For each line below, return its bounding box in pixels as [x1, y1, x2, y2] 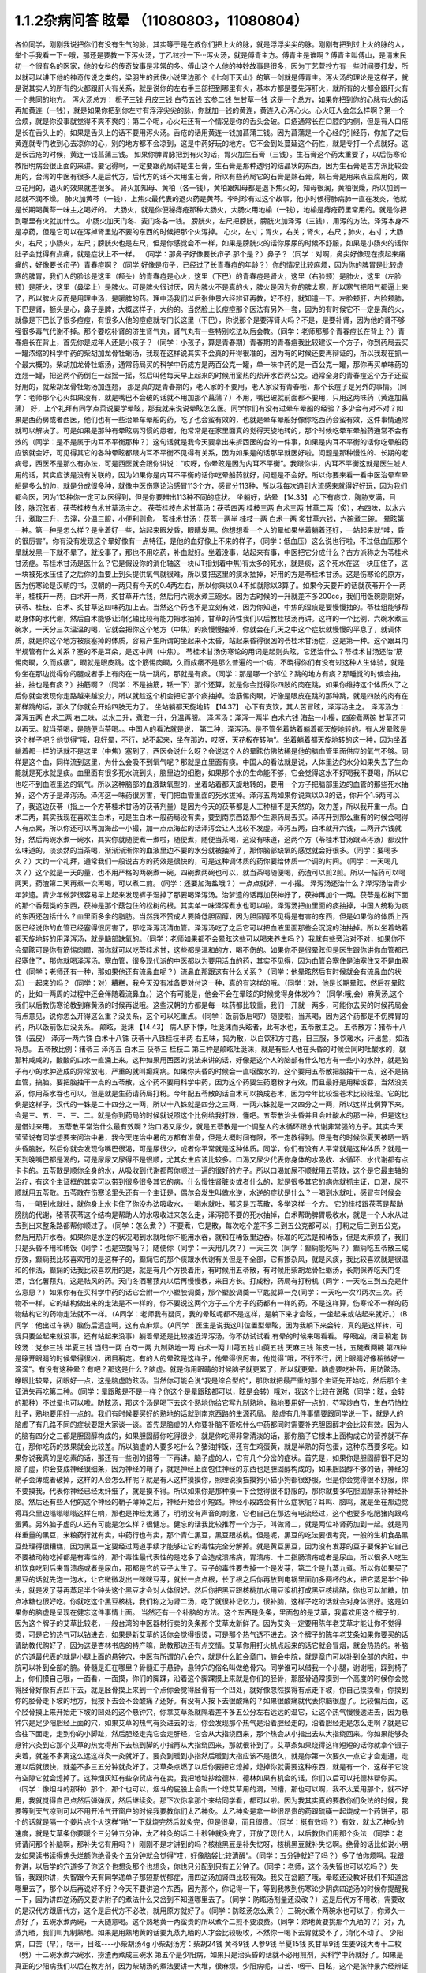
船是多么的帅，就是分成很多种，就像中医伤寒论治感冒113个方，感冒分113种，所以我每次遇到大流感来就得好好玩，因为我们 [14, 481, 408, 491]
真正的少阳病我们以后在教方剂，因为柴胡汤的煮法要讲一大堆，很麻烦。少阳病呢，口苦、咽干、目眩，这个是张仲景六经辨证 [14, 1961, 409, 1971]
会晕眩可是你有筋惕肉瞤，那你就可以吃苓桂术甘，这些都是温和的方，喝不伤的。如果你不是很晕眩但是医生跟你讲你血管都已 [14, 945, 409, 954]
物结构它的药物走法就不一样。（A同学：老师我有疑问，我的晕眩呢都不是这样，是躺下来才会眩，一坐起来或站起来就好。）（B [14, 1309, 408, 1319]
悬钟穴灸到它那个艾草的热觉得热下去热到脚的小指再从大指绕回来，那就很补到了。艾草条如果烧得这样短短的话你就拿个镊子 [14, 1740, 409, 1750]
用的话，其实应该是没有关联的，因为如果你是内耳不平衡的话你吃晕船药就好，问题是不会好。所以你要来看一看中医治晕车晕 [14, 470, 409, 479]
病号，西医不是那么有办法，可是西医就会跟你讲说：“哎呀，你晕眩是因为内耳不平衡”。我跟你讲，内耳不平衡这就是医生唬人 [14, 459, 408, 469]
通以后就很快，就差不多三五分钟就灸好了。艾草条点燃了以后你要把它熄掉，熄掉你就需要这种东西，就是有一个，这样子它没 [14, 1762, 409, 1772]
